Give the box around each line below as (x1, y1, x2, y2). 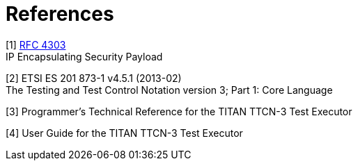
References (6, 2, 114, 26)
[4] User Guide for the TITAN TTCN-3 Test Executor (6, 126, 243, 139)
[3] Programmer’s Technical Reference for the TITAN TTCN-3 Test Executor (6, 105, 352, 117)
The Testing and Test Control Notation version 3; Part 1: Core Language (6, 83, 333, 96)
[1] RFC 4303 (6, 38, 66, 51)
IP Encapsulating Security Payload (6, 50, 163, 63)
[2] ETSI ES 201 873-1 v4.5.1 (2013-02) (6, 72, 182, 84)
